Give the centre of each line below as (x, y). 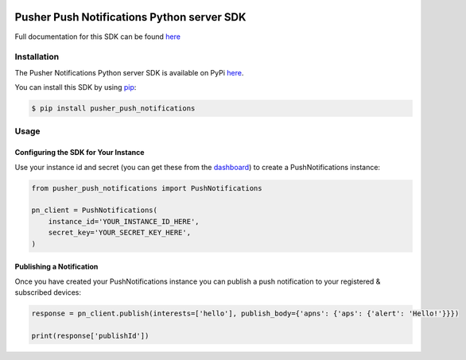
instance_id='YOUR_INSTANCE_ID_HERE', (124, 221)
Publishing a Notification (56, 267)
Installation (37, 57)
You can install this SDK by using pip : (76, 87)
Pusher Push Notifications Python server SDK (130, 17)
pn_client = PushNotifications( (95, 210)
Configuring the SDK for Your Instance (80, 153)
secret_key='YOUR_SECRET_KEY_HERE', (119, 233)
